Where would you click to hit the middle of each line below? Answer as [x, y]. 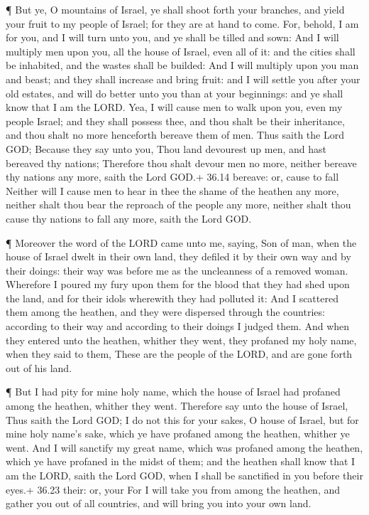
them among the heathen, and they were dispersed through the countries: [165, 312]
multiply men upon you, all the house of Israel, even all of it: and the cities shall [181, 51]
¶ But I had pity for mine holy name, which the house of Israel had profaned [173, 392]
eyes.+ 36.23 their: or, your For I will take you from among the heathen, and [173, 489]
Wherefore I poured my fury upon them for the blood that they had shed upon [178, 284]
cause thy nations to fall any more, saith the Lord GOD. [129, 218]
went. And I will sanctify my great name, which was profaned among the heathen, [184, 447]
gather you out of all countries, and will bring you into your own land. [159, 503]
